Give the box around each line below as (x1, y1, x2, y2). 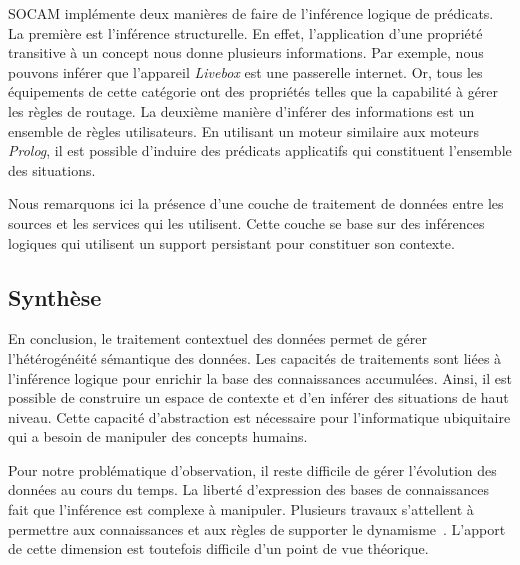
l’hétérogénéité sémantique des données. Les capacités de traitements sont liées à (8, 347, 502, 368)
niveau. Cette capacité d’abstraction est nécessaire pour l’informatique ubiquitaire (8, 406, 511, 427)
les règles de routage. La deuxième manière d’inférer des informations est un (8, 100, 475, 121)
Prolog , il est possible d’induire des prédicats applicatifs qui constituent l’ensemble (8, 140, 512, 161)
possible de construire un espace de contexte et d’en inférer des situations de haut (8, 387, 509, 408)
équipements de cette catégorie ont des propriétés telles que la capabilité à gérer (8, 81, 499, 102)
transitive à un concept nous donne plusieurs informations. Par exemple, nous (8, 42, 484, 63)
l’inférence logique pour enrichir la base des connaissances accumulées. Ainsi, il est (8, 367, 512, 388)
